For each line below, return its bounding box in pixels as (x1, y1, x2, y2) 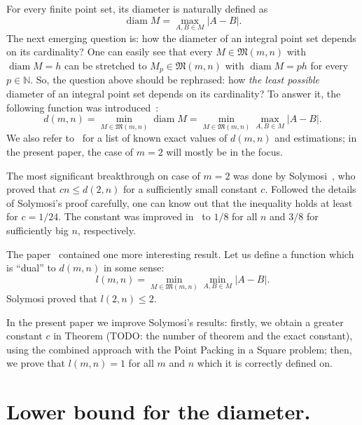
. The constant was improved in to (58, 209, 211, 224)
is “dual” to (6, 260, 56, 275)
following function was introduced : (6, 100, 159, 114)
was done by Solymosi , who (233, 168, 356, 182)
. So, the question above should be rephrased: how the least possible (30, 72, 319, 87)
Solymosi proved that (6, 291, 98, 306)
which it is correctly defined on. (197, 356, 333, 370)
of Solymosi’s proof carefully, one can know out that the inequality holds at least (6, 195, 353, 210)
